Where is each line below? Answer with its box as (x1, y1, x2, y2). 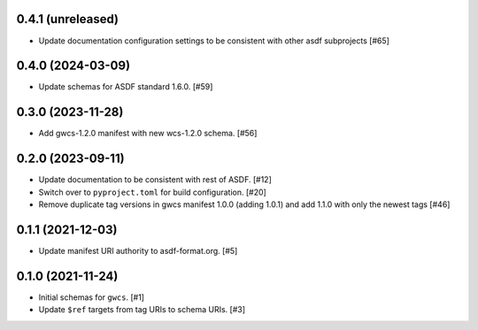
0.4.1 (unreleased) (16, 12, 119, 27)
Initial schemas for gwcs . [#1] (38, 292, 145, 303)
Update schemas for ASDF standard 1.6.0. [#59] (38, 81, 213, 92)
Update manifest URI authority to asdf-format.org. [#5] (38, 245, 238, 256)
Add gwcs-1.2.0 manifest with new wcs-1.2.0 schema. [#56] (38, 128, 258, 139)
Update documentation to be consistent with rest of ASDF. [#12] (38, 174, 272, 185)
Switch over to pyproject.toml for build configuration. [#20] (38, 187, 267, 197)
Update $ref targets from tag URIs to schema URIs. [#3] (38, 304, 245, 315)
